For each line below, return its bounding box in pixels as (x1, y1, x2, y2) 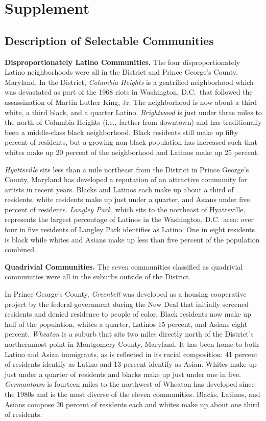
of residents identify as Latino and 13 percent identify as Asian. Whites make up (5, 359, 257, 369)
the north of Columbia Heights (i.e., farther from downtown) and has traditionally (5, 117, 262, 127)
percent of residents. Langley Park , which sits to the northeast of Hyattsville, (5, 204, 246, 214)
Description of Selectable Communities (5, 32, 214, 48)
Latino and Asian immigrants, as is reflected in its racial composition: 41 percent (5, 348, 258, 359)
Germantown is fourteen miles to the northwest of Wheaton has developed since (5, 379, 255, 389)
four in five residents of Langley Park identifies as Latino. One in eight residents (5, 224, 255, 235)
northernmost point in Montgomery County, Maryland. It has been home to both (5, 339, 259, 349)
